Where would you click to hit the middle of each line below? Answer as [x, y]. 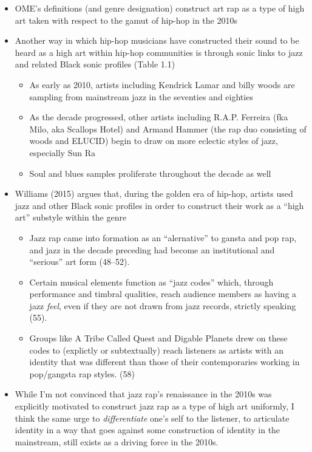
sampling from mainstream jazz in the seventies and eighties [141, 96]
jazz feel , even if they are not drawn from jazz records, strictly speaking [163, 305]
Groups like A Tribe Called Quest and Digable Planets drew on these [158, 338]
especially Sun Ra [62, 152]
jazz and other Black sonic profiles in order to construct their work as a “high [159, 205]
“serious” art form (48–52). [80, 262]
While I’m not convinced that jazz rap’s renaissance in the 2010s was [143, 394]
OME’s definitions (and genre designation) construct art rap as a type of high [160, 8]
